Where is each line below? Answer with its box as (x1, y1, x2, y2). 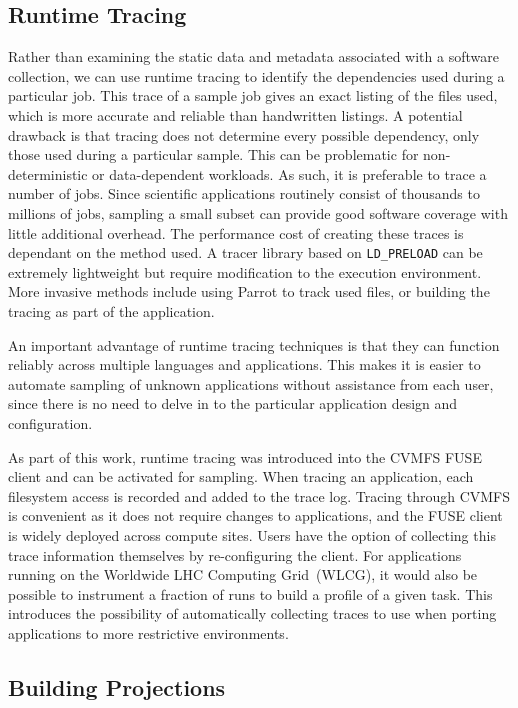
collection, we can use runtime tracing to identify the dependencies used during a (8, 65, 505, 86)
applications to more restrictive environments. (8, 622, 289, 643)
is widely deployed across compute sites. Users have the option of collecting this (8, 524, 496, 545)
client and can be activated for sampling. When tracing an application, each (8, 466, 474, 487)
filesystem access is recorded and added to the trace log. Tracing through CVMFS (8, 485, 511, 506)
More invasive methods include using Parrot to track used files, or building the (8, 281, 490, 302)
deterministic (8, 163, 88, 184)
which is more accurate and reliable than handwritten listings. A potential (8, 104, 463, 125)
